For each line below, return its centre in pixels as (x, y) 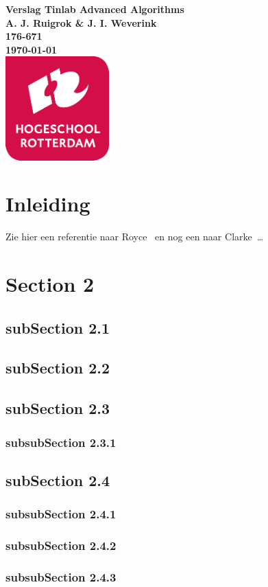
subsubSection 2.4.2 (61, 545)
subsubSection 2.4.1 (61, 514)
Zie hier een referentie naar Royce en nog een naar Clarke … (135, 237)
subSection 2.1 (58, 327)
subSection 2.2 (58, 368)
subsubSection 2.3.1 (61, 442)
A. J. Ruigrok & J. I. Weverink (81, 22)
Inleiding (48, 204)
